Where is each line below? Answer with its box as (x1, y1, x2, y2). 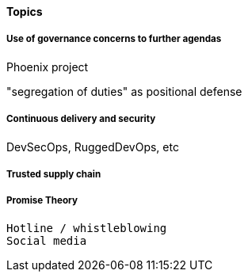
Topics (6, 5, 43, 18)
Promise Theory (6, 195, 78, 207)
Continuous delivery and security (6, 113, 156, 125)
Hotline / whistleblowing (6, 221, 167, 234)
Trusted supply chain (6, 168, 101, 180)
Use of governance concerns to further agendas (6, 33, 222, 45)
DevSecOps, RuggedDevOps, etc (6, 139, 179, 154)
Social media (6, 234, 87, 247)
